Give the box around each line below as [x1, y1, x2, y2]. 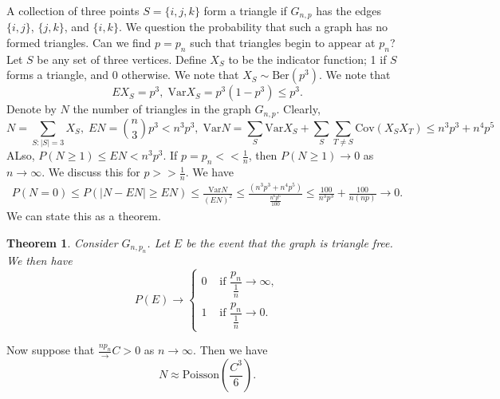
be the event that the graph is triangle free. [186, 234, 393, 251]
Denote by [6, 101, 57, 117]
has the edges [316, 2, 381, 18]
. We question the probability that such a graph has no [118, 18, 388, 35]
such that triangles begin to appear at [190, 34, 376, 51]
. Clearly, [276, 101, 321, 117]
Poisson [182, 369, 219, 381]
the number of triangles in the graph [73, 101, 251, 117]
